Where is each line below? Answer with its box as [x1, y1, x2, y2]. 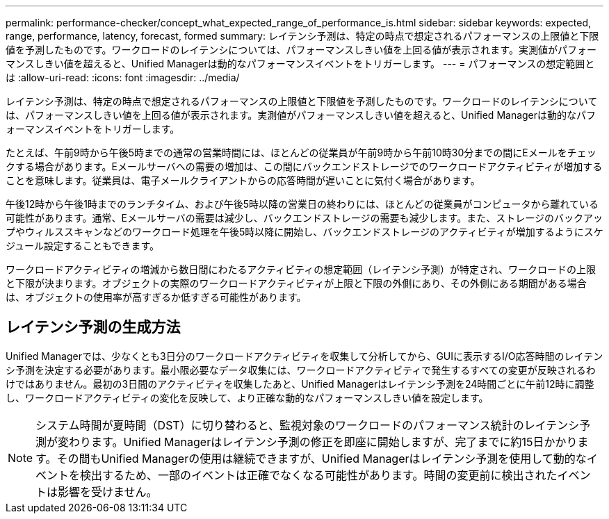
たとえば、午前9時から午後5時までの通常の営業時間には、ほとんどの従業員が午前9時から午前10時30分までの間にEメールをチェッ [6, 147, 596, 158]
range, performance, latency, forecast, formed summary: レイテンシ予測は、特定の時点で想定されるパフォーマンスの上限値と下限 [6, 30, 599, 42]
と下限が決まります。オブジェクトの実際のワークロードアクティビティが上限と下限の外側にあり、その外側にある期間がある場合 [6, 277, 587, 289]
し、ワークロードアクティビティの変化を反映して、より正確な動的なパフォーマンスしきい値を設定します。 [6, 391, 489, 404]
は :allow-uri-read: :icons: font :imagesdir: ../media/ [6, 72, 240, 83]
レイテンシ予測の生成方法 [6, 318, 181, 336]
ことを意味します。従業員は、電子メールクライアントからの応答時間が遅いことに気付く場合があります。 [6, 174, 480, 186]
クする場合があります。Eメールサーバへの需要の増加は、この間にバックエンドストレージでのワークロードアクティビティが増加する [6, 160, 603, 172]
